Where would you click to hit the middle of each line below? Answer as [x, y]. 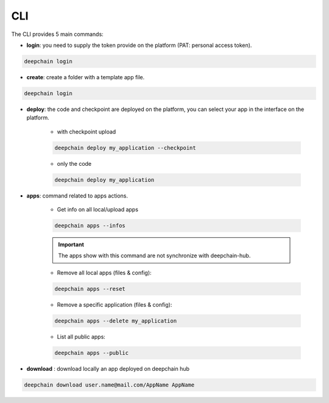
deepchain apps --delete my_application [115, 321]
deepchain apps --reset [90, 289]
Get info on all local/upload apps [97, 209]
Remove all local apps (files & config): [104, 273]
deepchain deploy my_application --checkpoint [125, 148]
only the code [74, 163]
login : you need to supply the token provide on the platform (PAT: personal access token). [139, 45]
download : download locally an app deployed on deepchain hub [108, 368]
